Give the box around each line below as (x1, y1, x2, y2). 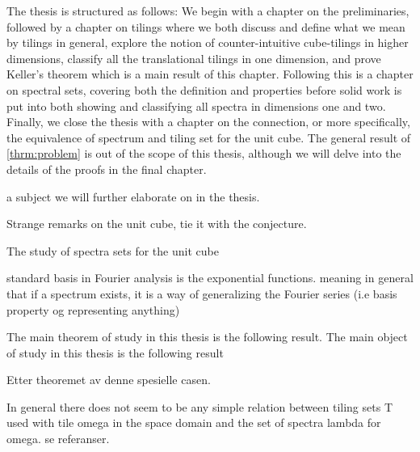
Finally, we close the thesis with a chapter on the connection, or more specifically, (6, 113, 410, 130)
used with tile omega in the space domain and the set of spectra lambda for (6, 414, 381, 431)
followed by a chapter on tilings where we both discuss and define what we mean (6, 18, 405, 35)
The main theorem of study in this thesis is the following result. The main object (6, 328, 408, 345)
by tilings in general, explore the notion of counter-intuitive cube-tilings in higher (6, 34, 409, 51)
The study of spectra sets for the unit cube (6, 242, 219, 259)
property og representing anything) (6, 301, 180, 318)
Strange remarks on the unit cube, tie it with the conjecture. (6, 215, 307, 232)
